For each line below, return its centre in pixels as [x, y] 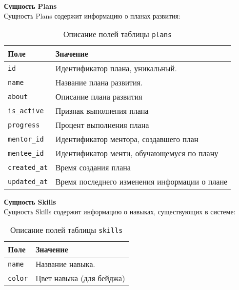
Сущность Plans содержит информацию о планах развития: [92, 15]
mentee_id [26, 153]
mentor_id [26, 139]
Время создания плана [93, 167]
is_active [26, 111]
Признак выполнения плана [102, 111]
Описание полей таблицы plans [118, 34]
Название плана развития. [99, 83]
